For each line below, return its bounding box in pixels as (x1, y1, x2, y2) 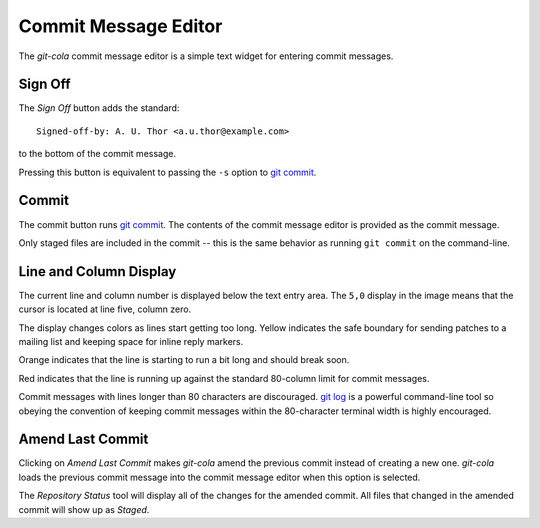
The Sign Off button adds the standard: (18, 102, 180, 114)
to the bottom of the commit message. (18, 148, 177, 160)
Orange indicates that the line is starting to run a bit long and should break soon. (18, 354, 350, 366)
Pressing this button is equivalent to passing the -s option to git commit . (18, 166, 317, 178)
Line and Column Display (18, 263, 177, 280)
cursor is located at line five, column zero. (18, 303, 192, 315)
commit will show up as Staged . (18, 503, 150, 515)
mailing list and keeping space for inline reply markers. (18, 336, 244, 347)
